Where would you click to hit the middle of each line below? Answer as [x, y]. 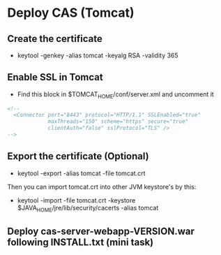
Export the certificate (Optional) [78, 156]
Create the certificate [55, 39]
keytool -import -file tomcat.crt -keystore [76, 200]
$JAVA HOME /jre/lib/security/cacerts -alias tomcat [88, 209]
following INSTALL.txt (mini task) [81, 242]
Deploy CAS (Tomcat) [71, 13]
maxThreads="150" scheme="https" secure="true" [118, 122]
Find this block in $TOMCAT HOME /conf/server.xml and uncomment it [115, 95]
